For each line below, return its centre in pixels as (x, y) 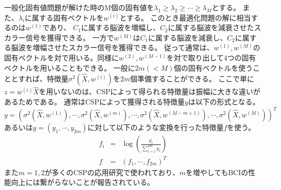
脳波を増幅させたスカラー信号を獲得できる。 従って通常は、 (112, 47)
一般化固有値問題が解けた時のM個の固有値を (79, 7)
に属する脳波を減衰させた (211, 27)
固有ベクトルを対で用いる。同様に (61, 57)
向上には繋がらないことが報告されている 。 (83, 182)
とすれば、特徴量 (40, 79)
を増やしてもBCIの (217, 172)
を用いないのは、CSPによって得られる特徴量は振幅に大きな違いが (150, 91)
